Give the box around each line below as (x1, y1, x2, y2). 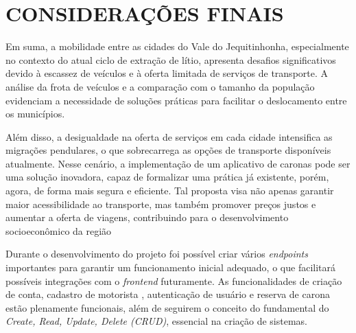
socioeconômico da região (5, 223, 112, 238)
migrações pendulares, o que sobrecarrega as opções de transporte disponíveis (5, 143, 331, 157)
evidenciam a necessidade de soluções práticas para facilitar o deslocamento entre (5, 93, 347, 107)
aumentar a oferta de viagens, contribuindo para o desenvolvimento (5, 210, 289, 225)
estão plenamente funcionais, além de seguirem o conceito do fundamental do (5, 300, 329, 314)
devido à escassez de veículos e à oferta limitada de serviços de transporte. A (5, 66, 329, 80)
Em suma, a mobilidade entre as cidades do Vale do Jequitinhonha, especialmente (5, 39, 349, 54)
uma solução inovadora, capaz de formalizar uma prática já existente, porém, (5, 170, 329, 184)
